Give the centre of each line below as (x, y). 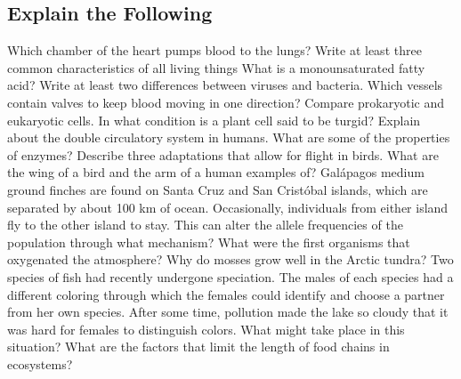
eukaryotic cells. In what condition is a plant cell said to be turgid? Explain (214, 120)
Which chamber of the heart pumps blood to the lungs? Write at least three (214, 50)
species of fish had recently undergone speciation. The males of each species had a (230, 276)
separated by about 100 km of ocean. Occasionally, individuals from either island (228, 207)
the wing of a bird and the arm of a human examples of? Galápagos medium (216, 172)
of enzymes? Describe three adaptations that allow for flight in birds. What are (223, 154)
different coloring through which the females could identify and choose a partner (226, 294)
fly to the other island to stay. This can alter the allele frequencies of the (205, 225)
